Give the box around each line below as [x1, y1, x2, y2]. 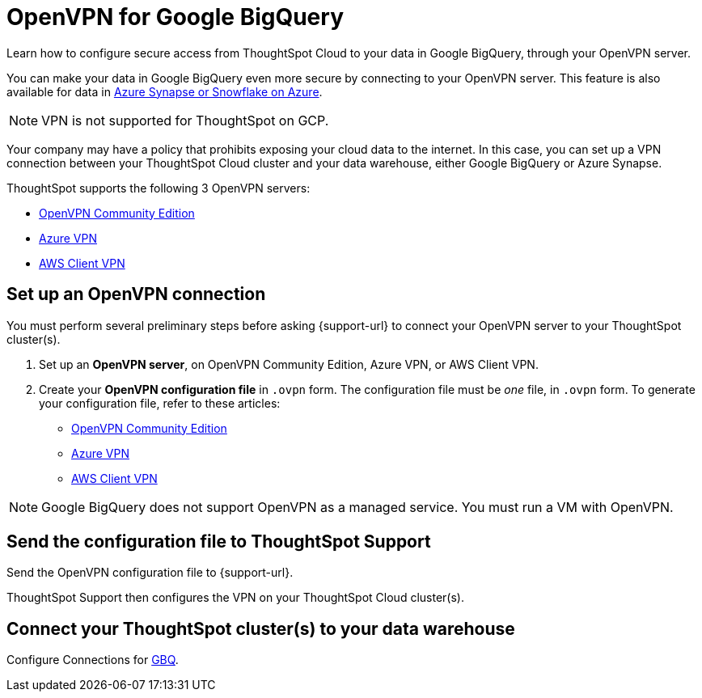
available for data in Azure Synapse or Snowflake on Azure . [6, 84, 323, 99]
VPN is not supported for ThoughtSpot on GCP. [41, 112, 329, 129]
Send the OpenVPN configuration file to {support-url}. [6, 565, 294, 580]
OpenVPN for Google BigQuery [6, 3, 344, 31]
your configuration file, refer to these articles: [39, 396, 281, 410]
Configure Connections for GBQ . [6, 653, 179, 667]
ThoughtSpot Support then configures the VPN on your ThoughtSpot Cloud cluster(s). [6, 590, 464, 605]
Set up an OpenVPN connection [6, 284, 266, 305]
